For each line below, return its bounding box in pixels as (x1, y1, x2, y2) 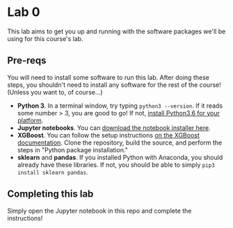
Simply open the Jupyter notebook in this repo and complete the (7, 206, 192, 215)
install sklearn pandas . (17, 168, 88, 176)
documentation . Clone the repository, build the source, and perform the (17, 138, 223, 147)
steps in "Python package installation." (17, 145, 129, 154)
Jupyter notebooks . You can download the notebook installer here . (17, 123, 211, 132)
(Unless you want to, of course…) (7, 88, 103, 96)
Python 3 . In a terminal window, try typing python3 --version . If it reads (17, 101, 223, 110)
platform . (17, 116, 44, 124)
